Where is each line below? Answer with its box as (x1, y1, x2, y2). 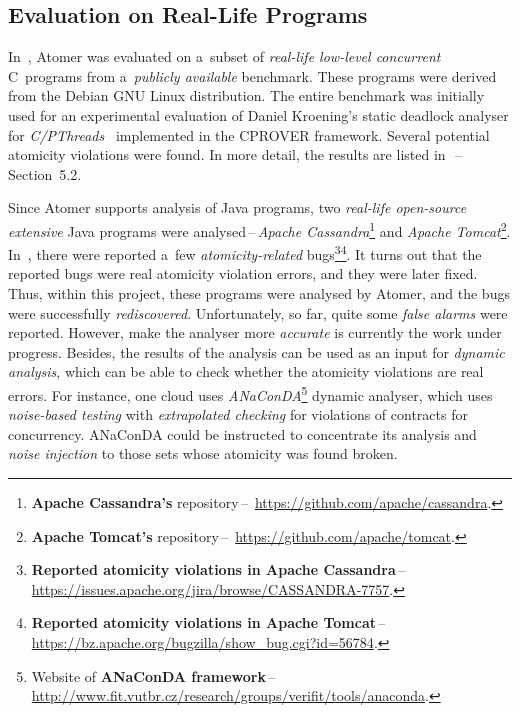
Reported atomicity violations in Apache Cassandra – (31, 559, 406, 580)
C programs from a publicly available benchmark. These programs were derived (8, 65, 497, 86)
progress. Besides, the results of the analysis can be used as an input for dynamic (8, 341, 505, 362)
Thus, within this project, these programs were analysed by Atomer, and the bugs (8, 283, 510, 304)
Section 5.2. (8, 163, 82, 184)
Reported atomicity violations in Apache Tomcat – (31, 612, 386, 633)
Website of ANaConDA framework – (31, 665, 276, 686)
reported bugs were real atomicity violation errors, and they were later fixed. (8, 263, 478, 284)
